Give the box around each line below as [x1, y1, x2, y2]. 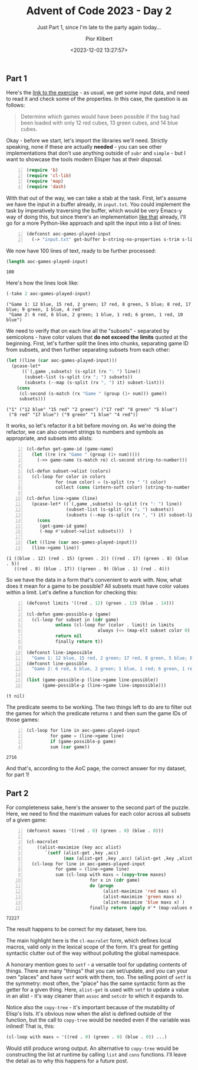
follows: [6, 102, 25, 109]
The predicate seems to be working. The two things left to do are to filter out [6, 703, 192, 711]
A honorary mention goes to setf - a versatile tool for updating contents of [6, 961, 187, 968]
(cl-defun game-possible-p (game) [26, 611, 111, 617]
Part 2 [6, 788, 29, 798]
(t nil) [6, 693, 25, 699]
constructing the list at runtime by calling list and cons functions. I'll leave [6, 1051, 187, 1058]
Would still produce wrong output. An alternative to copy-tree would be [6, 1045, 179, 1052]
